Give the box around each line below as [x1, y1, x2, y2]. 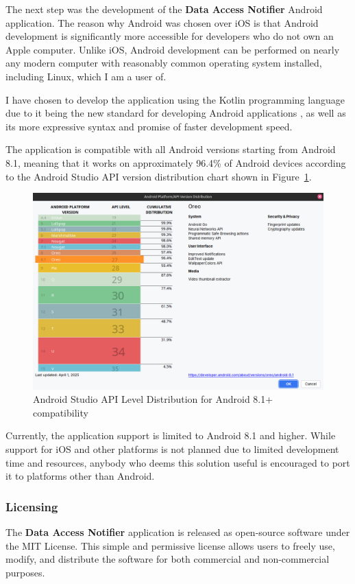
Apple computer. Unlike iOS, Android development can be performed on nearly [5, 42, 340, 56]
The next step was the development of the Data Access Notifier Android [5, 2, 323, 16]
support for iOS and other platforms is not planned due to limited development [5, 442, 339, 456]
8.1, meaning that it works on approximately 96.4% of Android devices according [5, 155, 346, 170]
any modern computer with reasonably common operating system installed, [5, 56, 322, 70]
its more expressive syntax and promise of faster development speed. [5, 119, 293, 133]
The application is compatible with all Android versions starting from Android [5, 142, 336, 156]
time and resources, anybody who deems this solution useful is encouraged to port [5, 455, 350, 469]
